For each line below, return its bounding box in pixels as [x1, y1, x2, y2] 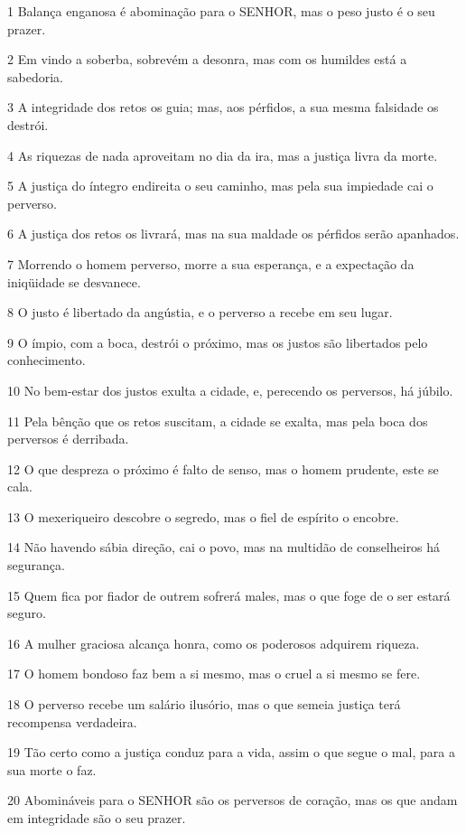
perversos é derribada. [7, 429, 129, 448]
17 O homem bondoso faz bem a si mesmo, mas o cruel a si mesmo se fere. [7, 664, 421, 683]
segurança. [7, 556, 65, 575]
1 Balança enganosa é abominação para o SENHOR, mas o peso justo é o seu [7, 2, 435, 20]
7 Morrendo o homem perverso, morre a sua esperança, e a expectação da [7, 254, 415, 273]
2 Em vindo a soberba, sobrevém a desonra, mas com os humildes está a [7, 50, 407, 69]
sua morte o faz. [7, 760, 97, 779]
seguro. [7, 604, 46, 622]
